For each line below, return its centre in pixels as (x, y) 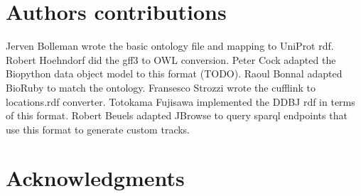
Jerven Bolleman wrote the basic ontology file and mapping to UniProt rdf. (170, 46)
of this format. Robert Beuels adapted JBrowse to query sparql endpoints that (177, 115)
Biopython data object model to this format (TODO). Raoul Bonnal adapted (174, 73)
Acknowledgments (95, 178)
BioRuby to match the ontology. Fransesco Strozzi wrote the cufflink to (161, 87)
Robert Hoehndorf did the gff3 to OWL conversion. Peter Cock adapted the (171, 59)
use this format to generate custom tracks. (98, 129)
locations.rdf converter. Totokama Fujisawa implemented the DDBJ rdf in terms (180, 101)
